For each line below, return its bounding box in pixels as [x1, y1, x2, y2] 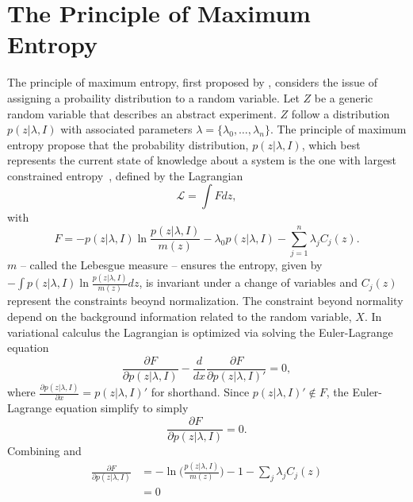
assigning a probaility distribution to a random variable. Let [7, 89, 300, 106]
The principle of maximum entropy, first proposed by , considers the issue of [7, 74, 377, 91]
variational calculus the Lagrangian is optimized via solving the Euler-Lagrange [7, 323, 393, 340]
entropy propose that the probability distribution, [7, 136, 249, 153]
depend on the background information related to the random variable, [7, 308, 352, 324]
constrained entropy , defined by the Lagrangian [7, 167, 243, 183]
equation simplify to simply [55, 400, 189, 416]
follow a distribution [291, 105, 390, 122]
